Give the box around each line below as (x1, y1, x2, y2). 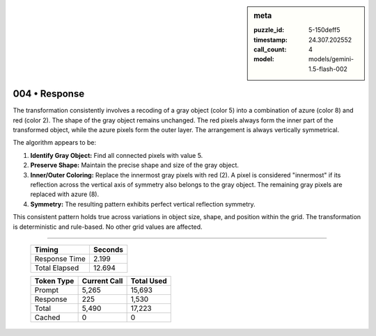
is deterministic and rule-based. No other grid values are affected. (13, 223, 203, 231)
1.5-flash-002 (308, 65, 348, 73)
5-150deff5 (308, 26, 340, 34)
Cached (34, 313, 61, 322)
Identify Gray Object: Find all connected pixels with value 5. (30, 151, 203, 159)
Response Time (34, 254, 86, 264)
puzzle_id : (253, 26, 285, 34)
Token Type (34, 276, 75, 285)
